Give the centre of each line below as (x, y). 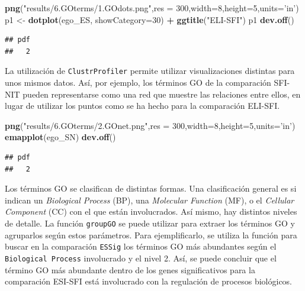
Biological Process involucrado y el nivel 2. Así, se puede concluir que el (141, 258)
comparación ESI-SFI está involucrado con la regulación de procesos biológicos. (149, 281)
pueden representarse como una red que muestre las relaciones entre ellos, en (162, 94)
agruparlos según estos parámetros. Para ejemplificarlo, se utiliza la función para (151, 235)
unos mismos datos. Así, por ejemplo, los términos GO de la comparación (138, 83)
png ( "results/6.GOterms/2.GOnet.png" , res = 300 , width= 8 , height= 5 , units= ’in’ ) (150, 125)
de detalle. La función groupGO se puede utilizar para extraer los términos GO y (150, 223)
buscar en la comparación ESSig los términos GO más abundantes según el (141, 246)
